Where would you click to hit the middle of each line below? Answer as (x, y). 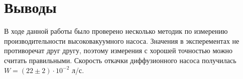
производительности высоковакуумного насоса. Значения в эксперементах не (122, 40)
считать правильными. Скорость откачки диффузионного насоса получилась (120, 60)
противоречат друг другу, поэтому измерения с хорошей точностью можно (118, 50)
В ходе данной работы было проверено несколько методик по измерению (116, 31)
